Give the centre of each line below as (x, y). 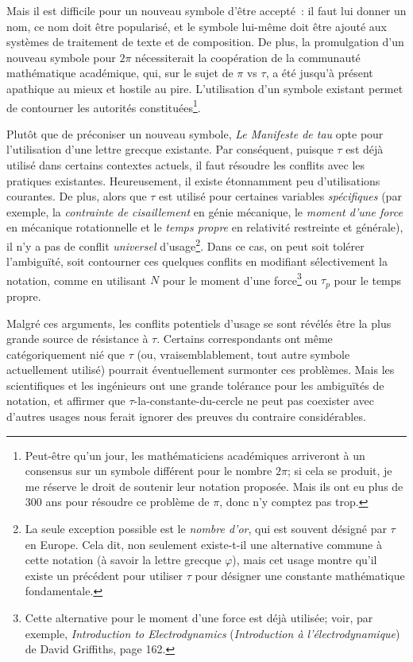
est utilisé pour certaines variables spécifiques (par (280, 196)
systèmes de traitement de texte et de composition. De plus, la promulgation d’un (205, 42)
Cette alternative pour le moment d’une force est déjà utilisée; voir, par (199, 618)
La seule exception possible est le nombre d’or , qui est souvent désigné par (206, 529)
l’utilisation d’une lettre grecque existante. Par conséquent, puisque (170, 149)
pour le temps (368, 280)
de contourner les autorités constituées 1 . (104, 106)
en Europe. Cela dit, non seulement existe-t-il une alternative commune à (203, 544)
